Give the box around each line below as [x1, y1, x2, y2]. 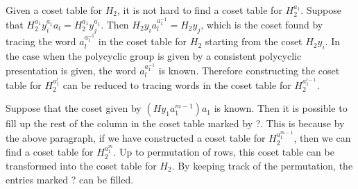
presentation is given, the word [6, 63, 137, 77]
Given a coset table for [6, 3, 103, 17]
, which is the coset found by [201, 17, 323, 31]
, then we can [293, 131, 351, 145]
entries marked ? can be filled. [6, 172, 134, 186]
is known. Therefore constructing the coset [158, 63, 340, 77]
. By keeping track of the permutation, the [171, 158, 353, 172]
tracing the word [6, 34, 76, 49]
